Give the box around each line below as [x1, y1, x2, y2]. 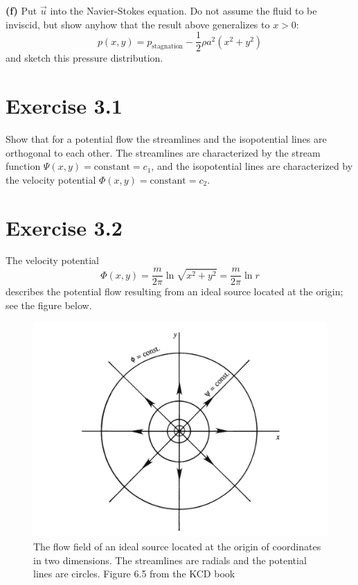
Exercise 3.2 [6, 213, 123, 241]
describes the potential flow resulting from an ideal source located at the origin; [6, 284, 343, 299]
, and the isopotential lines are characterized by [151, 159, 353, 173]
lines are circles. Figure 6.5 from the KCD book [33, 566, 235, 581]
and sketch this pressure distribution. [6, 51, 163, 65]
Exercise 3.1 [6, 91, 123, 120]
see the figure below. [6, 297, 92, 312]
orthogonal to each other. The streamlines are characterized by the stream [6, 145, 321, 159]
